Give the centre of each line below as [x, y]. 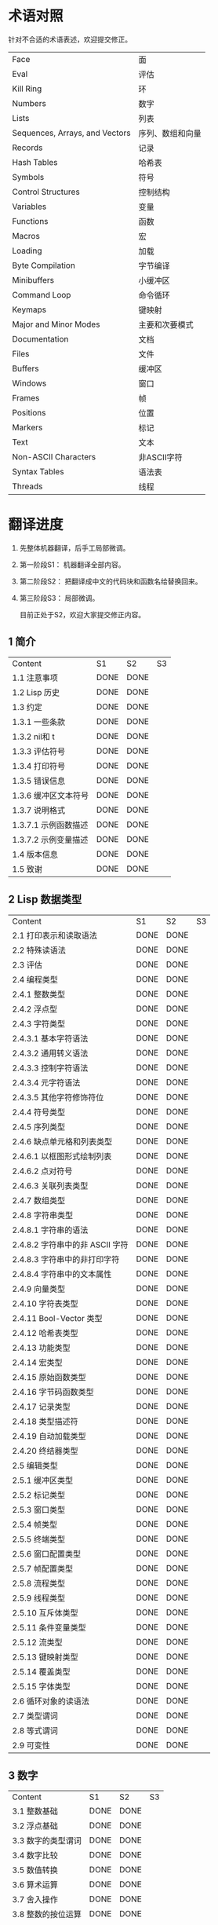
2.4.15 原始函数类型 [49, 1377]
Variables [29, 207]
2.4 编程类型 [35, 979]
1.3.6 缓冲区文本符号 [51, 796]
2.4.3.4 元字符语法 [46, 1082]
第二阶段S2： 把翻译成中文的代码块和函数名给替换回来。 [111, 581]
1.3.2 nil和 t [33, 737]
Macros [26, 236]
